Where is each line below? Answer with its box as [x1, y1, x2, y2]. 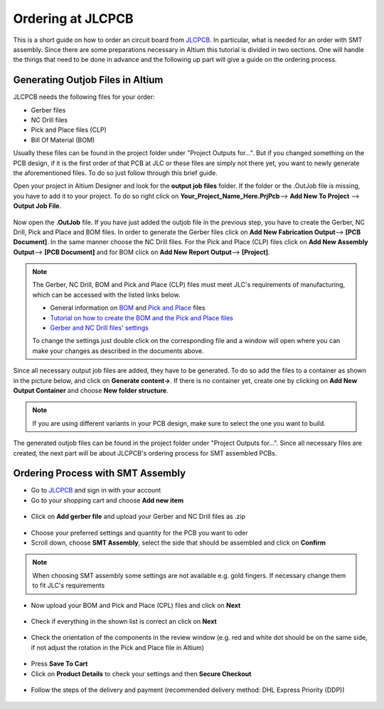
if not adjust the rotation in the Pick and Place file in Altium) [31, 643, 205, 651]
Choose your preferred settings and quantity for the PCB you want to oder [31, 528, 248, 537]
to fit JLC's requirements [32, 581, 105, 590]
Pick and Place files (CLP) [31, 125, 107, 135]
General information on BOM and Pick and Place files [50, 303, 206, 313]
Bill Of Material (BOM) [31, 135, 95, 144]
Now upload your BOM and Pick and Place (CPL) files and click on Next [31, 601, 241, 609]
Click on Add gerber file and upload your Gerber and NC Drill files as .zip [31, 513, 245, 521]
